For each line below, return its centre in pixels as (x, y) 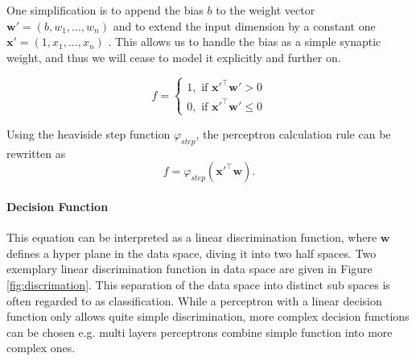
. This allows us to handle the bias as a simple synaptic (245, 41)
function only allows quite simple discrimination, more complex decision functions (208, 316)
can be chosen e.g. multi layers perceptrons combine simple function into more (200, 332)
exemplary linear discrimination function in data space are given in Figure (189, 269)
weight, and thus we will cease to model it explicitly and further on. (174, 57)
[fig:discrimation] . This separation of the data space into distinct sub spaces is (198, 284)
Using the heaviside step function (89, 133)
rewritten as (36, 153)
